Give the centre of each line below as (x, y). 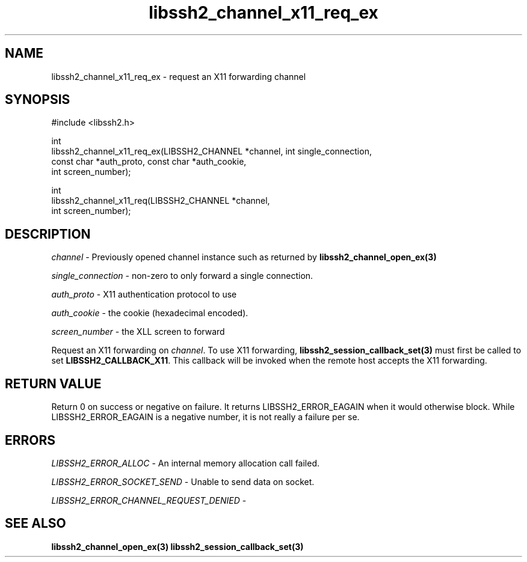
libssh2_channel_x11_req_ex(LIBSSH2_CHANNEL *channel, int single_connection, (211, 151)
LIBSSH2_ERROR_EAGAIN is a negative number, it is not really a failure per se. (205, 417)
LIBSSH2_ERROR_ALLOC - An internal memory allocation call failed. (186, 463)
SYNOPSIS (38, 100)
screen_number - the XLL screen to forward (138, 332)
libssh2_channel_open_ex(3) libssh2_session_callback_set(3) (177, 546)
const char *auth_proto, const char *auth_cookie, (149, 162)
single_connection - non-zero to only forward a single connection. (182, 276)
